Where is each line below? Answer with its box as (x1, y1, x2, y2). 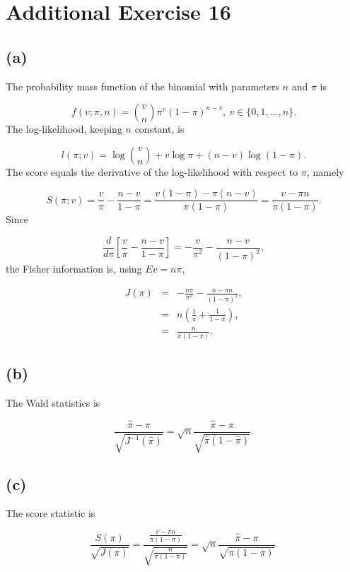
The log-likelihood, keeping (6, 121, 122, 136)
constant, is (134, 121, 185, 136)
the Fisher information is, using (6, 261, 142, 276)
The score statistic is (6, 506, 95, 520)
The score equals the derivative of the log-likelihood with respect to (6, 164, 298, 179)
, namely (306, 164, 344, 179)
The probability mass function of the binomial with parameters (6, 78, 279, 93)
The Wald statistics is (6, 395, 100, 410)
